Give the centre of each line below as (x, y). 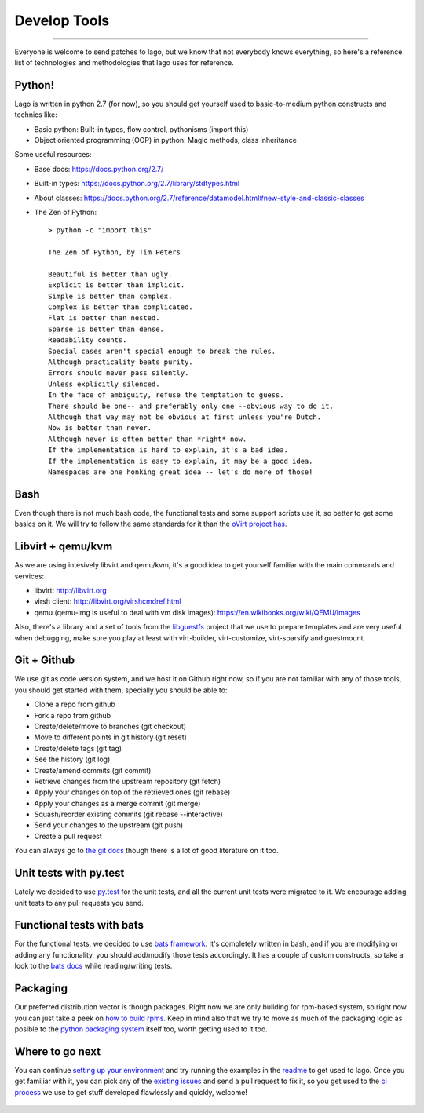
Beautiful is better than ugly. (110, 274)
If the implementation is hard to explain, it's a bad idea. (168, 450)
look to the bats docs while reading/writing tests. (93, 966)
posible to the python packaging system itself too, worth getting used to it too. (141, 1029)
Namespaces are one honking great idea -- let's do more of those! (181, 472)
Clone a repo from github (75, 704)
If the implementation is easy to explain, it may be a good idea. (181, 461)
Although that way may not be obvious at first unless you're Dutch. (185, 417)
